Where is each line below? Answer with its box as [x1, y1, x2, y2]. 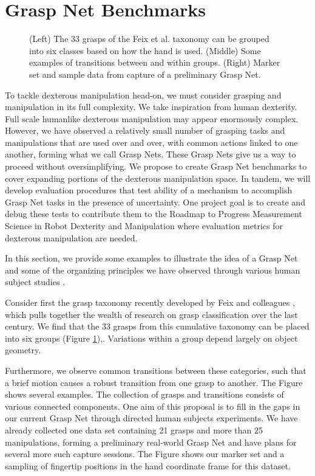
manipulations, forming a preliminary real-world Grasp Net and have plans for [5, 435, 297, 448]
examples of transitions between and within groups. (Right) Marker [29, 56, 280, 69]
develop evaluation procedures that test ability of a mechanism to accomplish [5, 184, 293, 196]
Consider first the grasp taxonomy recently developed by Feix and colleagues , [5, 296, 295, 308]
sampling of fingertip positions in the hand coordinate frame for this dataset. [5, 459, 291, 472]
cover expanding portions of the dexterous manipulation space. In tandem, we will [5, 171, 311, 184]
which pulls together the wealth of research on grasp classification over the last [5, 308, 298, 320]
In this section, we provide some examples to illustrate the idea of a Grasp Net [5, 252, 298, 264]
